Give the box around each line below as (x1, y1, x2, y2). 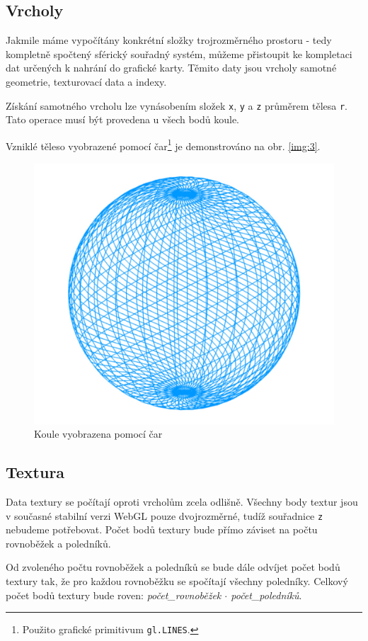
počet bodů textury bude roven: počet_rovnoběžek (6, 587, 222, 602)
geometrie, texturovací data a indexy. (6, 74, 167, 89)
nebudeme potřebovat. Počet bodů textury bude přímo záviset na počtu (6, 522, 318, 537)
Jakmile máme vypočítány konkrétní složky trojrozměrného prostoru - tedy (6, 33, 332, 47)
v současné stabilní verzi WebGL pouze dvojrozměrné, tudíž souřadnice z (6, 508, 323, 523)
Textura (6, 461, 65, 483)
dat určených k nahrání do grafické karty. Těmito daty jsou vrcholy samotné (6, 60, 337, 75)
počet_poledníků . (231, 587, 302, 602)
